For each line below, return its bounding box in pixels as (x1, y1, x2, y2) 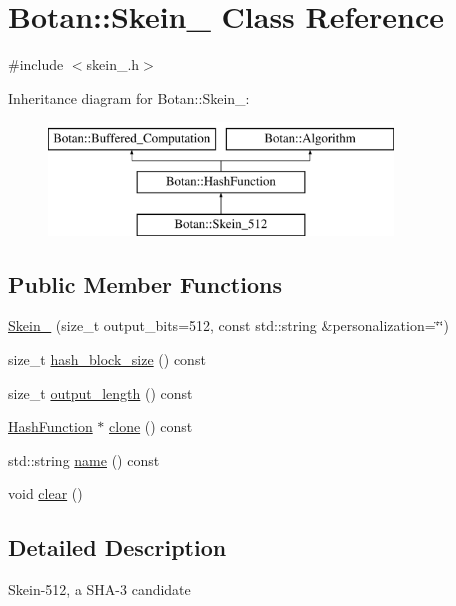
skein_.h (86, 54, 140, 75)
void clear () (8, 483, 83, 504)
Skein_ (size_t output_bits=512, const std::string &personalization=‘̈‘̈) (8, 315, 449, 336)
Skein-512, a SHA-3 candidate (8, 579, 191, 600)
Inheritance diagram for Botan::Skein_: (8, 87, 250, 108)
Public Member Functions (8, 268, 282, 299)
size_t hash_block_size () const (8, 349, 206, 370)
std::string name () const (8, 449, 160, 470)
